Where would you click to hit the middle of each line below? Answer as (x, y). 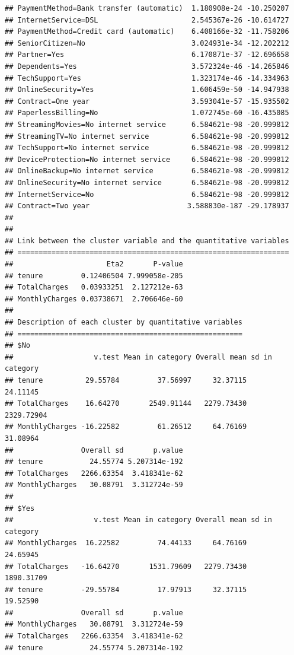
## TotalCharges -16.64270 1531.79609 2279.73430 (126, 566)
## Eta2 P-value (94, 264)
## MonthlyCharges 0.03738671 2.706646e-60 (94, 299)
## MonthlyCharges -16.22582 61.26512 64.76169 (126, 427)
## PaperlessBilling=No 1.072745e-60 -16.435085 (147, 113)
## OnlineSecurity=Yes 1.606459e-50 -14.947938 (147, 90)
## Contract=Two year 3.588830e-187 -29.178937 (147, 206)
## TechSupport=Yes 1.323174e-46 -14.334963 (147, 78)
